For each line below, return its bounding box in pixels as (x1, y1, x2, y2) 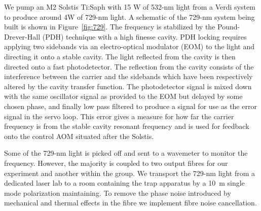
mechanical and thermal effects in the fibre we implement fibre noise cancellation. (4, 197, 257, 208)
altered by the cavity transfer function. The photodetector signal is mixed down (4, 81, 252, 91)
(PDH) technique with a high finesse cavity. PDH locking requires (42, 31, 247, 42)
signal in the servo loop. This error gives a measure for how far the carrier (4, 111, 234, 121)
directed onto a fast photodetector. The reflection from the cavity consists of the (4, 61, 254, 72)
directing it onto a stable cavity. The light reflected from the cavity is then (4, 51, 236, 61)
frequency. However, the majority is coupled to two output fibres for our (4, 157, 228, 168)
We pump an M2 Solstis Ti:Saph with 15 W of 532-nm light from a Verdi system (4, 2, 255, 12)
